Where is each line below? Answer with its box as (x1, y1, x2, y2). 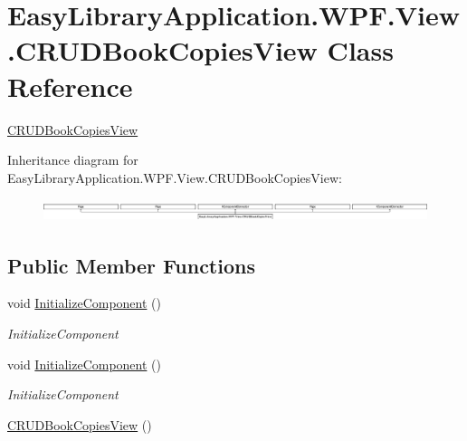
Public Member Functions (7, 251, 255, 279)
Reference (7, 67, 133, 104)
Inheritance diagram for (7, 150, 138, 169)
